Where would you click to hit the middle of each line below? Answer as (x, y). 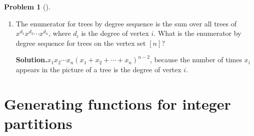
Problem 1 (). (27, 6)
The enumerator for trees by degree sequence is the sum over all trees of (126, 23)
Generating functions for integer (117, 103)
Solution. (31, 60)
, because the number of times (196, 60)
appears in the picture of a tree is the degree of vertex (98, 69)
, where (60, 33)
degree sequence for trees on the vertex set (81, 43)
